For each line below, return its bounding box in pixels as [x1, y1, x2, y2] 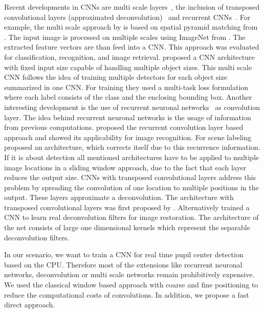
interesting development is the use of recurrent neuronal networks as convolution [4, 101, 260, 112]
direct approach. [4, 299, 55, 310]
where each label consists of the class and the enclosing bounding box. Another [4, 92, 252, 102]
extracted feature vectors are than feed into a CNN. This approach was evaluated [4, 41, 259, 52]
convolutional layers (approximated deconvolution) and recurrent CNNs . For [4, 11, 251, 22]
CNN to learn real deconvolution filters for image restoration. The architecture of [4, 212, 259, 222]
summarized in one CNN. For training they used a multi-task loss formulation [4, 81, 249, 92]
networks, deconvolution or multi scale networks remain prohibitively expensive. [4, 269, 255, 280]
